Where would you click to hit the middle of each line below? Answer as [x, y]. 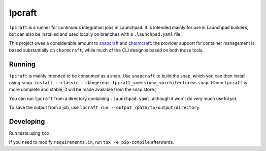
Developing [27, 122]
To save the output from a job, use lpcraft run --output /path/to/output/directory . [105, 107]
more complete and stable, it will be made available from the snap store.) [83, 89]
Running [22, 64]
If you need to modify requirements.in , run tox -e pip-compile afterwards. [92, 142]
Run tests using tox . [30, 133]
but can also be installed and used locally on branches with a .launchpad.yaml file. [95, 34]
